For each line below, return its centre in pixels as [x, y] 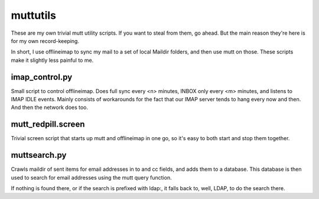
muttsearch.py [39, 155]
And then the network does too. [50, 107]
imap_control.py [42, 77]
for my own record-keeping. [45, 41]
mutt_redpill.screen [48, 125]
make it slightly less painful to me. [52, 60]
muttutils [33, 15]
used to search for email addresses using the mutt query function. [91, 177]
